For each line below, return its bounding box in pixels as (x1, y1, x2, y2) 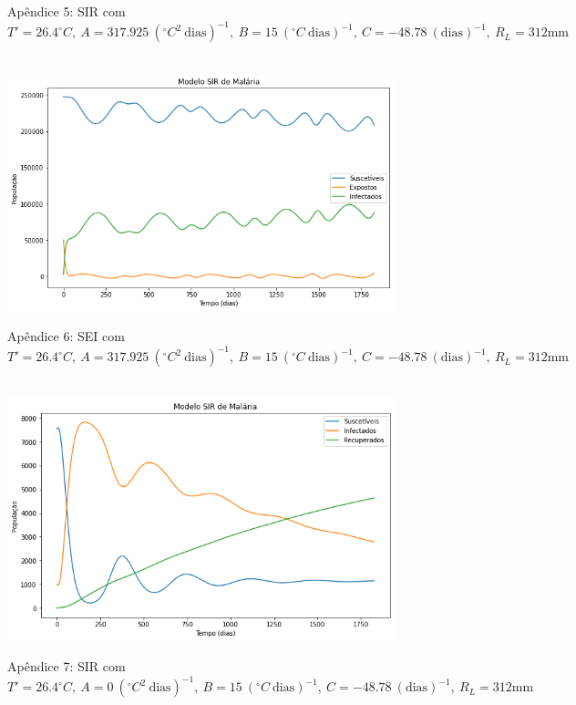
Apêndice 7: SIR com (7, 657, 126, 676)
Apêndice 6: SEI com (7, 327, 125, 346)
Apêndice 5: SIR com (7, 2, 126, 20)
